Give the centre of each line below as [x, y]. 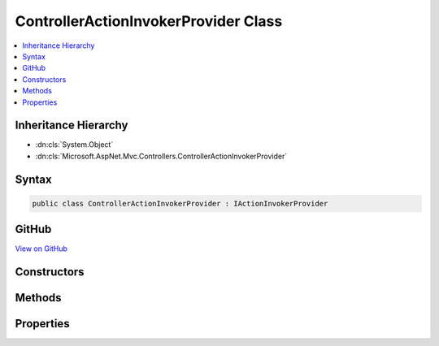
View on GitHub [41, 249]
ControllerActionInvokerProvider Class [149, 21]
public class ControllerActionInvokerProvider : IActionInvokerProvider [180, 203]
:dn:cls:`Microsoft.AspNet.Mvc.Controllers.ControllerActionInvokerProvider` [161, 156]
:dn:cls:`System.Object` [74, 145]
